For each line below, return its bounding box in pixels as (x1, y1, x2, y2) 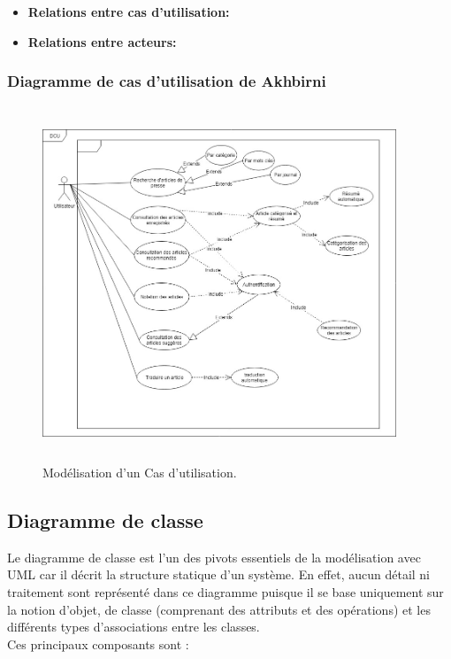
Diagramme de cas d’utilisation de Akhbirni (7, 70, 326, 92)
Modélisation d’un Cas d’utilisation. (42, 463, 237, 481)
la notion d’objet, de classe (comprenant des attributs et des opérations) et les (7, 600, 431, 618)
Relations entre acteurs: (27, 32, 177, 50)
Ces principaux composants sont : (7, 634, 189, 653)
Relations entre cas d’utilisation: (27, 3, 230, 20)
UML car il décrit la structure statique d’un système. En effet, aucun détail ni (7, 565, 431, 584)
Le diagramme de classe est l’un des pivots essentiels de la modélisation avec (7, 547, 421, 566)
